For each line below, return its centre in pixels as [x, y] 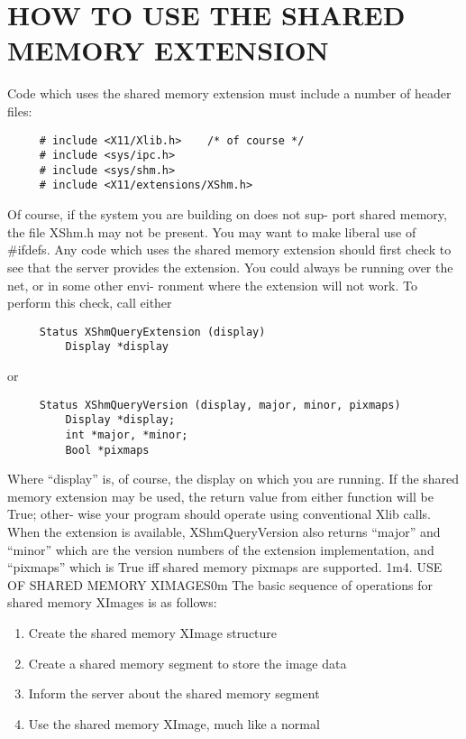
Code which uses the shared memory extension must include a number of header [229, 93]
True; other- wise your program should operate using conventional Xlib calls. [219, 514]
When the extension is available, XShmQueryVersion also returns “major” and [224, 531]
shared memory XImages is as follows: [112, 602]
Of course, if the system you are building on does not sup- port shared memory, [227, 214]
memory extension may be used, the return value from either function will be [220, 496]
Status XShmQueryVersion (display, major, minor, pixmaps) [220, 405]
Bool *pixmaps [107, 450]
